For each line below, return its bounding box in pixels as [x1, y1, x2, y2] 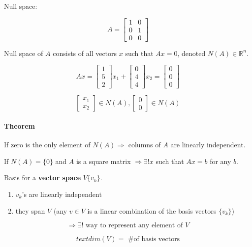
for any [210, 156, 231, 166]
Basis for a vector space [4, 172, 81, 183]
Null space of [4, 48, 43, 58]
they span [15, 205, 45, 216]
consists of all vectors [53, 48, 117, 58]
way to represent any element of [86, 222, 183, 229]
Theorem [4, 120, 35, 131]
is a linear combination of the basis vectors [87, 205, 217, 216]
